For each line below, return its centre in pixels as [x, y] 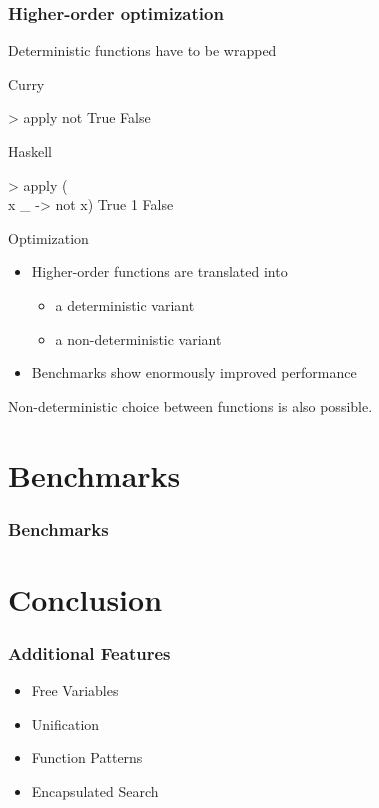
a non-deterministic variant [138, 338]
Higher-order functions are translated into [159, 271]
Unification [65, 723]
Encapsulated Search [95, 790]
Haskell [30, 151]
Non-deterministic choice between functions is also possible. [190, 405]
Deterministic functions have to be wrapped [142, 50]
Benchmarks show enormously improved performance [194, 372]
